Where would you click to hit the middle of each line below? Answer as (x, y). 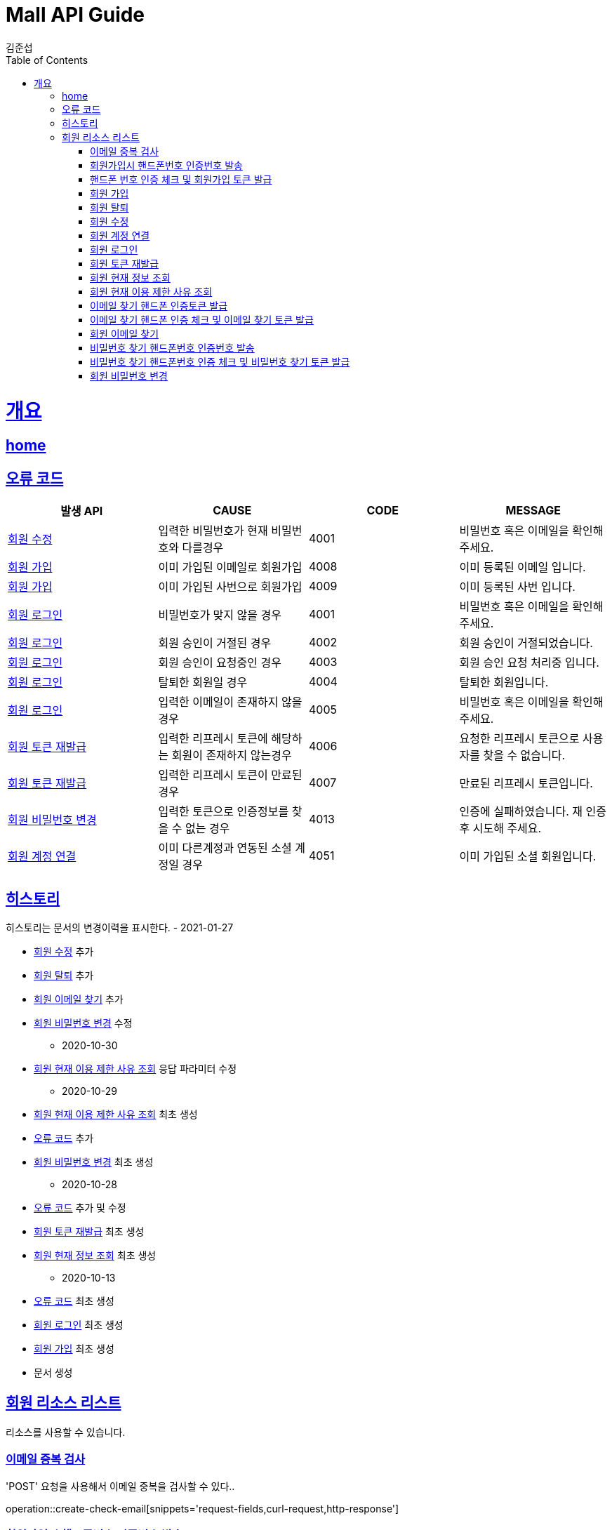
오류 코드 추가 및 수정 (80, 1207)
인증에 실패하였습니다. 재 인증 (533, 812)
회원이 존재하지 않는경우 (232, 756)
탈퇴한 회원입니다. (504, 683)
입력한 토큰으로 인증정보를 (224, 812)
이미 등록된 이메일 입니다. (523, 567)
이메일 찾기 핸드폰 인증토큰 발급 (159, 305)
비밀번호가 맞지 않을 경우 (220, 615)
